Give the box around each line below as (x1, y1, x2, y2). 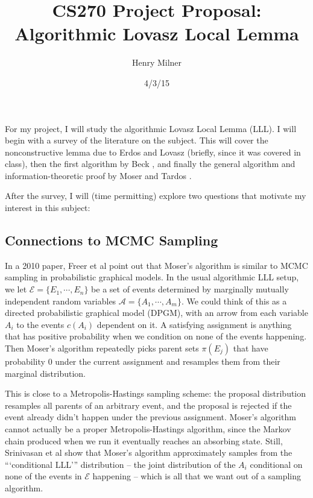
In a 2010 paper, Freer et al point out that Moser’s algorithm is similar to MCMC (5, 259, 308, 271)
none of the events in (5, 470, 82, 482)
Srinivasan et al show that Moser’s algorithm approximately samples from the (5, 446, 292, 459)
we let (5, 283, 27, 295)
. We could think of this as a (181, 294, 287, 307)
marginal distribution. (5, 367, 86, 379)
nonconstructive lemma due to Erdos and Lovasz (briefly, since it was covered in (5, 145, 301, 158)
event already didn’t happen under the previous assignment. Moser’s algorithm (5, 411, 296, 423)
